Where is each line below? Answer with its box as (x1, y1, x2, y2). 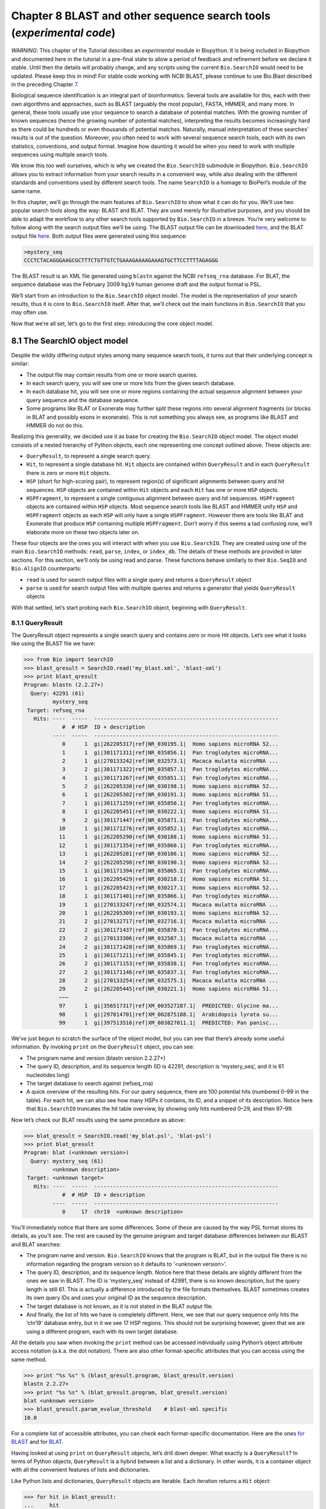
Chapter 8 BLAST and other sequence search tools (11, 9, 271, 22)
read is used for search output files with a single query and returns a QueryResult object (26, 576, 252, 583)
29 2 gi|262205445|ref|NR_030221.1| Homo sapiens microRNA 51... (59, 986, 279, 992)
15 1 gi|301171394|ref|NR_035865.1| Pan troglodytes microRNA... (59, 867, 279, 874)
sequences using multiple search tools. (11, 151, 109, 158)
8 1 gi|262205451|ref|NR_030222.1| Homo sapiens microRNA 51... (62, 808, 279, 815)
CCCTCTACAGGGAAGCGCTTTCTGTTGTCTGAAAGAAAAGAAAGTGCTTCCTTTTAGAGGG (24, 257, 219, 264)
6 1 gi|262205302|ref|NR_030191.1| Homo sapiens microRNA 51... (62, 791, 279, 798)
